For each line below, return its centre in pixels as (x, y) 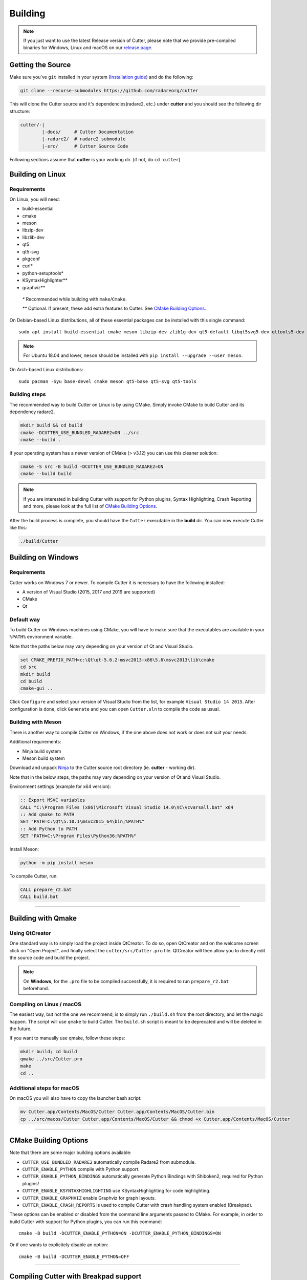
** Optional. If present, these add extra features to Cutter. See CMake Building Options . (114, 308)
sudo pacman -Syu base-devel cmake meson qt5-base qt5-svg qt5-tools (108, 381)
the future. (20, 1029)
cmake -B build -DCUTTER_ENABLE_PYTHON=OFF (74, 1256)
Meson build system (43, 758)
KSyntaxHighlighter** (45, 280)
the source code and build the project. (50, 957)
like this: (18, 527)
